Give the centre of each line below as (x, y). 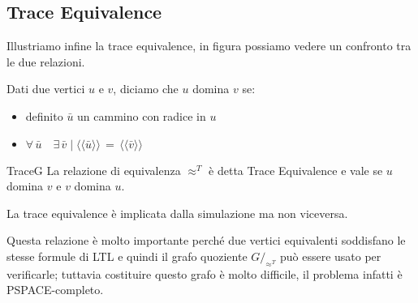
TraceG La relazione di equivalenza (94, 170)
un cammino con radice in (142, 115)
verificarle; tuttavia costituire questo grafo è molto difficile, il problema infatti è (205, 273)
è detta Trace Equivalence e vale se (296, 170)
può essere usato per (330, 256)
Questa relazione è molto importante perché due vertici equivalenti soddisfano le (206, 240)
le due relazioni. (46, 61)
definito (44, 115)
